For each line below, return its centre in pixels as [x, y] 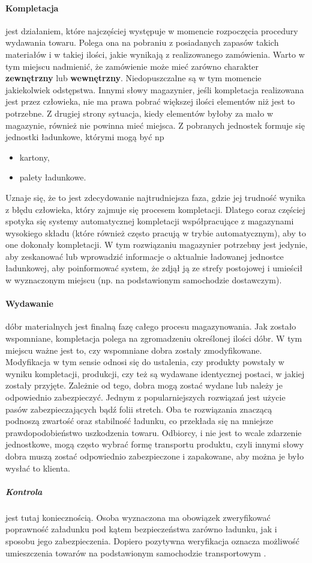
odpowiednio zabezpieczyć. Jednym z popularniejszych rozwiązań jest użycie [145, 397]
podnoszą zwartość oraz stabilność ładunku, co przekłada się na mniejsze [139, 421]
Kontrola [24, 491]
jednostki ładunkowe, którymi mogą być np [85, 137]
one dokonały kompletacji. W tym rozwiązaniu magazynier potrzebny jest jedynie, [157, 245]
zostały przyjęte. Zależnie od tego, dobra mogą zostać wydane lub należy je [144, 385]
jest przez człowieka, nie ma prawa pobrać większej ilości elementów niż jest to [150, 101]
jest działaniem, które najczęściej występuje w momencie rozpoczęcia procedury [152, 30]
